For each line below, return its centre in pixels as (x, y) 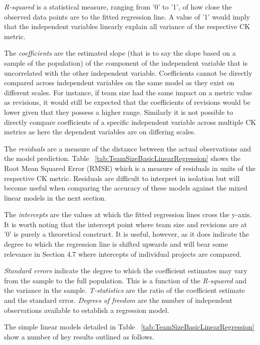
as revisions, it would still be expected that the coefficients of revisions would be (127, 102)
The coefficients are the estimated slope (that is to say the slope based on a (120, 53)
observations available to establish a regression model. (87, 310)
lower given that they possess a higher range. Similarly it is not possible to (119, 112)
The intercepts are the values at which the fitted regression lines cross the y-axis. (128, 214)
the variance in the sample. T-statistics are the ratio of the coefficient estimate (124, 290)
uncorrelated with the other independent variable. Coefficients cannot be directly (128, 72)
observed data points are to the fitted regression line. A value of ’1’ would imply (127, 16)
